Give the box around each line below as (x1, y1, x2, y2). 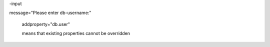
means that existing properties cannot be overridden (21, 30, 130, 36)
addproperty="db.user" (21, 21, 70, 27)
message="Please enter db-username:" (9, 10, 91, 16)
